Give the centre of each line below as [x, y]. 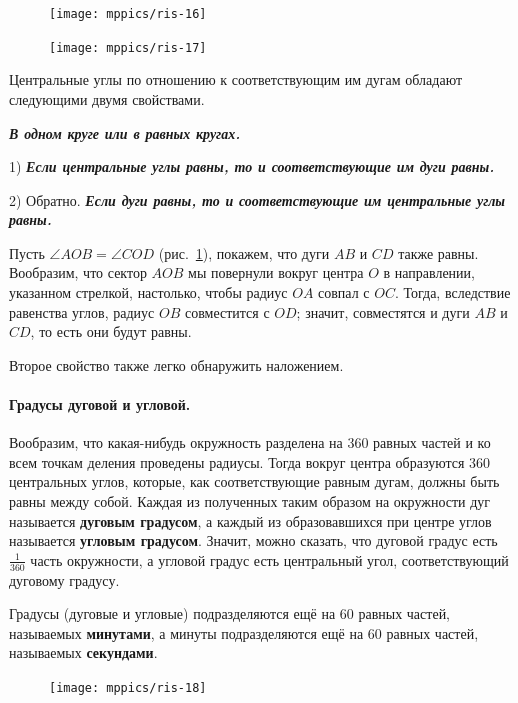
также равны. [438, 252]
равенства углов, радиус [82, 311]
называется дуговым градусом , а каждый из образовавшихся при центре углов [250, 520]
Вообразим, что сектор [78, 272]
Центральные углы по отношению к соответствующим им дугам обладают [236, 79]
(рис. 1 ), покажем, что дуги [244, 252]
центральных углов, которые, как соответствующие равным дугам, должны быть [254, 481]
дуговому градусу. [64, 579]
